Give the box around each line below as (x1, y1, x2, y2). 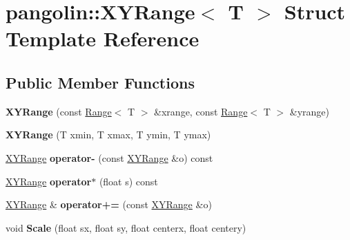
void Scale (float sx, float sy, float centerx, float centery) (6, 220, 246, 234)
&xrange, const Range (154, 104, 248, 118)
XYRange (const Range (6, 104, 112, 118)
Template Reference (6, 24, 200, 53)
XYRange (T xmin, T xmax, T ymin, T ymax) (6, 127, 211, 142)
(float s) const (99, 174, 158, 188)
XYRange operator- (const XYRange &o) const (6, 150, 213, 165)
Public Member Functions (6, 71, 195, 93)
